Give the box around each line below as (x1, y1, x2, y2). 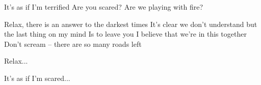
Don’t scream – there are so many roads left (4, 38, 142, 49)
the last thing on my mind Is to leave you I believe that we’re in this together (4, 29, 247, 39)
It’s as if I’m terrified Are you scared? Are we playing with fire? (4, 2, 203, 12)
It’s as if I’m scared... (4, 72, 70, 83)
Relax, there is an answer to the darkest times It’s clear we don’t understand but (4, 18, 257, 29)
